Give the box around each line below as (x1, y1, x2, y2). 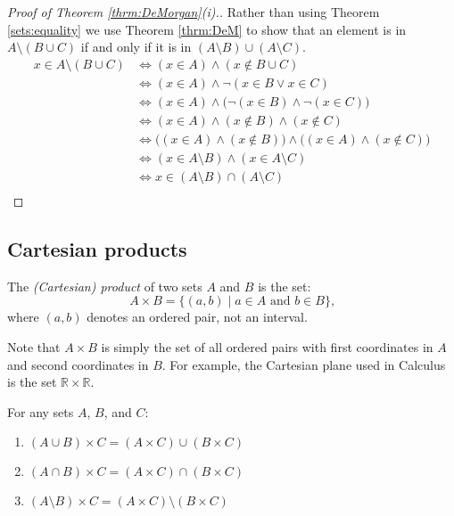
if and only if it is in (80, 37, 192, 56)
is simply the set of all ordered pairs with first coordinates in (101, 338, 433, 356)
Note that (7, 338, 61, 356)
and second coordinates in (7, 355, 149, 373)
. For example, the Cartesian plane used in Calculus (161, 355, 446, 373)
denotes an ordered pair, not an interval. (87, 307, 308, 326)
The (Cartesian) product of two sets (7, 276, 202, 295)
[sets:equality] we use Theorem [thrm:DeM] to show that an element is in (7, 20, 407, 38)
